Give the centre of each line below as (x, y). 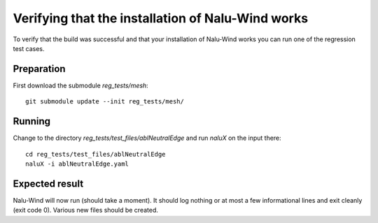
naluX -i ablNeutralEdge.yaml (77, 164)
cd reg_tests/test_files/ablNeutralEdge (96, 154)
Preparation (39, 69)
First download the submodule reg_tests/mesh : (80, 85)
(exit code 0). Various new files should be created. (86, 210)
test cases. (29, 48)
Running (32, 121)
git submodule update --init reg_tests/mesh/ (105, 102)
